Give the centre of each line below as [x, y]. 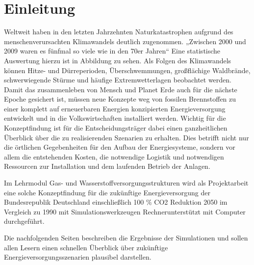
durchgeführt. [24, 221]
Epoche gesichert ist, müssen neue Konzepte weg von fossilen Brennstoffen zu [120, 99]
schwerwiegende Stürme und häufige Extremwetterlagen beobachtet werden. [118, 80]
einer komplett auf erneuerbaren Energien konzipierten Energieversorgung [115, 108]
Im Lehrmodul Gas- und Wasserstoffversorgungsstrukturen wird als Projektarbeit [126, 183]
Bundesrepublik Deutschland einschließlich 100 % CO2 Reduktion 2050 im [116, 202]
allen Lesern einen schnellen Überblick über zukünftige [86, 247]
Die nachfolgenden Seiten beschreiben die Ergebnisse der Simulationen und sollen [126, 238]
